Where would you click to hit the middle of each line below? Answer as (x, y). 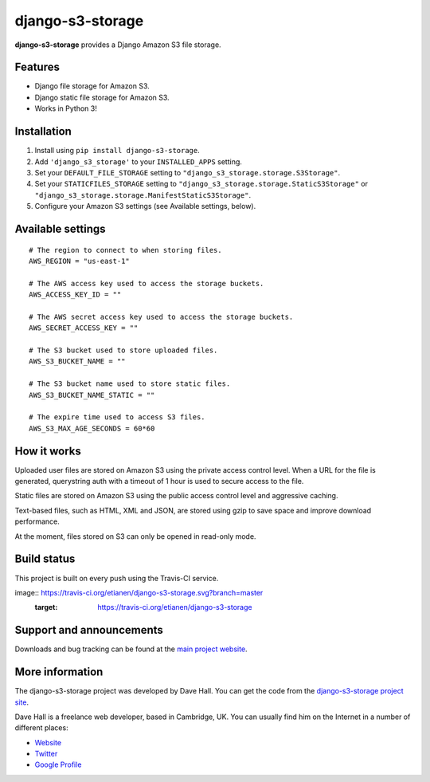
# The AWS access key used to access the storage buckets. (147, 283)
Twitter (46, 754)
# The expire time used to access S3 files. (117, 417)
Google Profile (58, 764)
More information (59, 672)
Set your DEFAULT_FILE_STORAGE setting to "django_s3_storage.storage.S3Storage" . (188, 172)
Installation (43, 132)
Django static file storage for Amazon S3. (102, 97)
